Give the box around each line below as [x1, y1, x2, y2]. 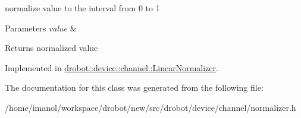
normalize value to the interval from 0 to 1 [5, 2, 160, 14]
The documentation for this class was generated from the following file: [5, 81, 264, 94]
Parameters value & [5, 21, 77, 34]
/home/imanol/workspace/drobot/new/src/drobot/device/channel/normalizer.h [5, 101, 296, 113]
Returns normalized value [5, 42, 98, 54]
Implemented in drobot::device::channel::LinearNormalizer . [5, 61, 218, 74]
